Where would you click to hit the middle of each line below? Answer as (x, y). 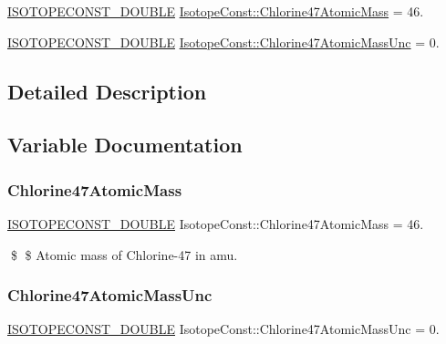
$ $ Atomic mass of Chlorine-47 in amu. (124, 254)
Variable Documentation (125, 145)
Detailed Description (107, 91)
